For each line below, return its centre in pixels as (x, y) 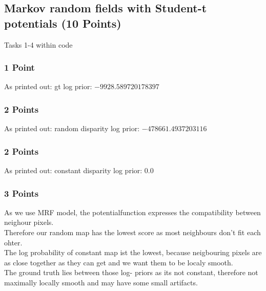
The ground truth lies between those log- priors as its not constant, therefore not (131, 272)
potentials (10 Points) (63, 23)
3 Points (22, 193)
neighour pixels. (29, 222)
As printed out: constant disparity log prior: (73, 170)
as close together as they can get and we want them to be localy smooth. (119, 262)
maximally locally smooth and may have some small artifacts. (101, 282)
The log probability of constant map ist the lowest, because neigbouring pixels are (133, 252)
